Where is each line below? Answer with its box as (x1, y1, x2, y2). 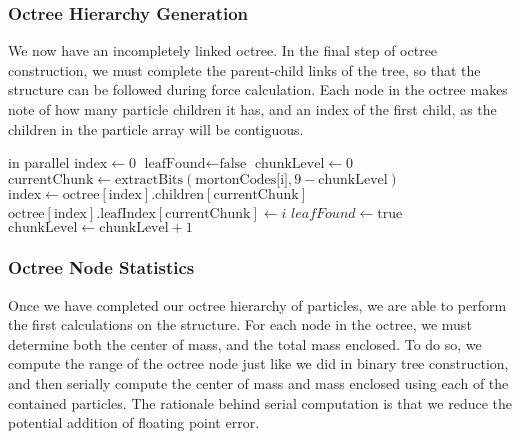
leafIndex (100, 206, 156, 221)
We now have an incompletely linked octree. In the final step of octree (8, 40, 438, 61)
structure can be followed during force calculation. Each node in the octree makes (8, 79, 508, 100)
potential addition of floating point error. (8, 412, 260, 433)
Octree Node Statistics (8, 255, 195, 280)
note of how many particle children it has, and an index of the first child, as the (8, 99, 497, 119)
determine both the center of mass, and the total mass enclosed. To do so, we (8, 333, 482, 354)
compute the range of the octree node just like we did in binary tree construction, (8, 353, 509, 374)
